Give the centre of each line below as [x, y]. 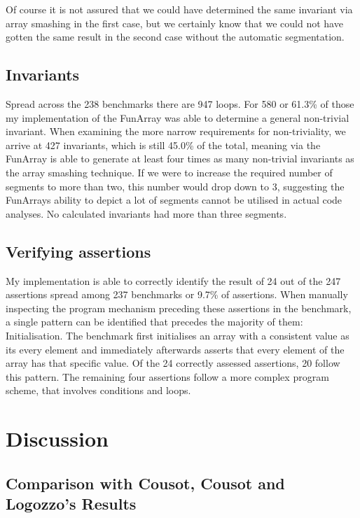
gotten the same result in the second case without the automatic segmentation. [175, 37]
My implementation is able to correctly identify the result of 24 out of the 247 [173, 280]
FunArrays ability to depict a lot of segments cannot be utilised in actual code [174, 200]
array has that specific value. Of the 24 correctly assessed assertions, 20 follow [173, 363]
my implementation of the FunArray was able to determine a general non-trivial [178, 117]
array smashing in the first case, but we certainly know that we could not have [174, 23]
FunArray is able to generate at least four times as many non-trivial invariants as [180, 159]
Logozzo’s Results [71, 504]
